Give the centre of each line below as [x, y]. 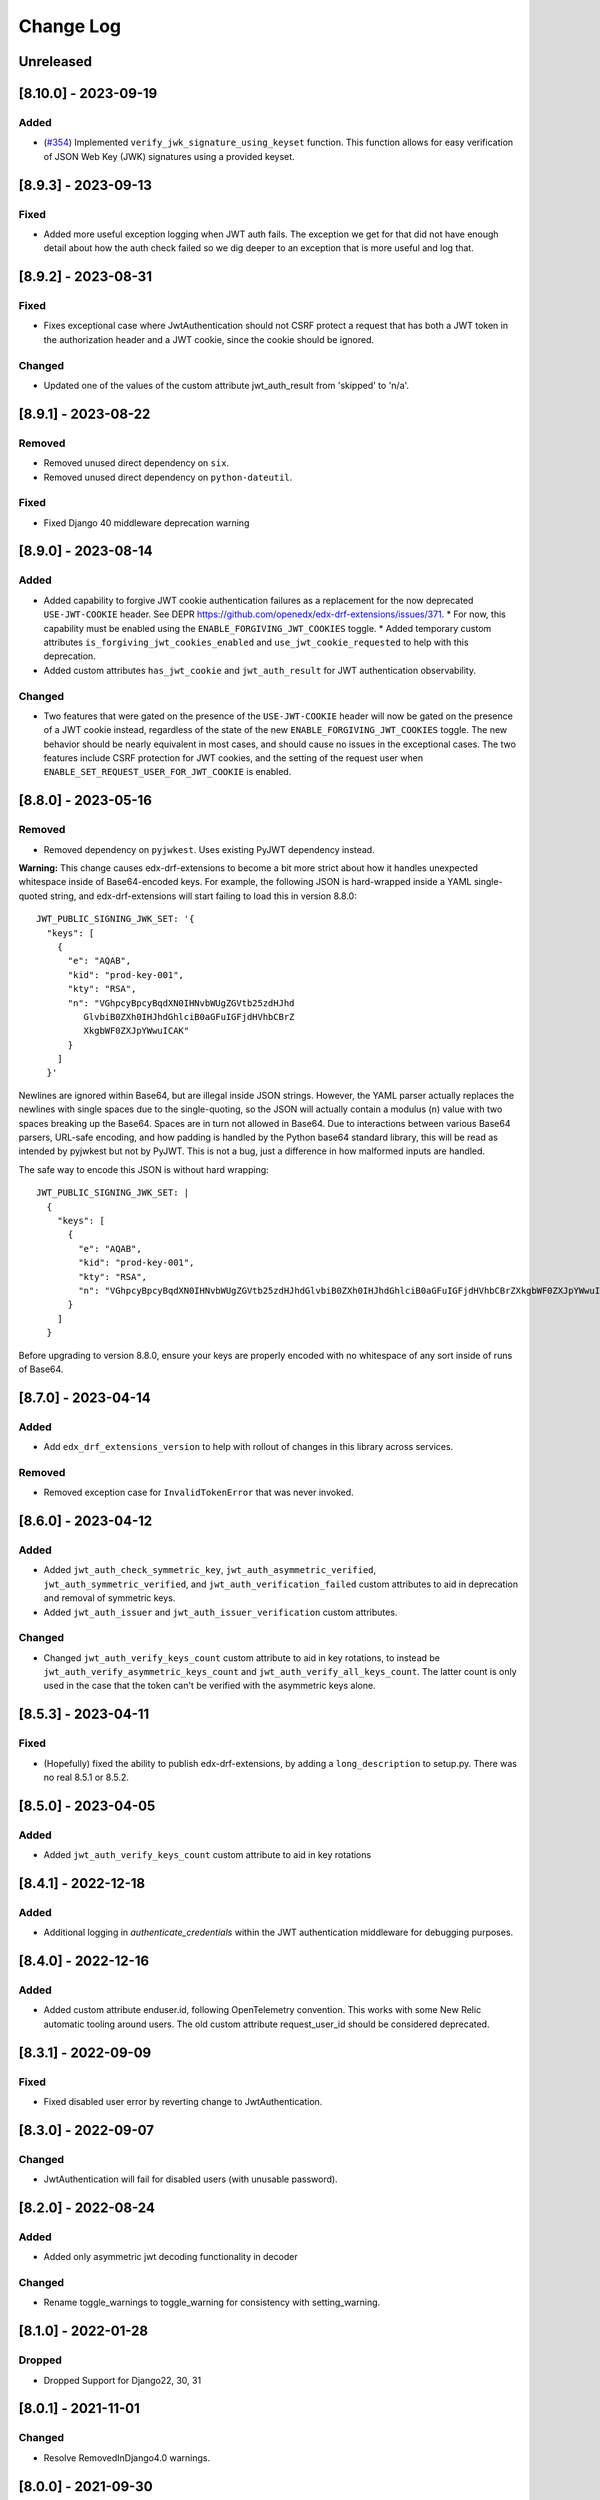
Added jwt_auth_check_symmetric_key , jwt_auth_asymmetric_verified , [210, 1570]
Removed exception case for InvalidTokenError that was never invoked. [198, 1492]
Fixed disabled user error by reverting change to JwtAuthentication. [183, 2101]
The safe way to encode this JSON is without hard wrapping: [143, 1169]
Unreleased [55, 61]
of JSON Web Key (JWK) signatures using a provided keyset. [169, 156]
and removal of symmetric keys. [109, 1598]
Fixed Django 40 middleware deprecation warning [146, 522]
